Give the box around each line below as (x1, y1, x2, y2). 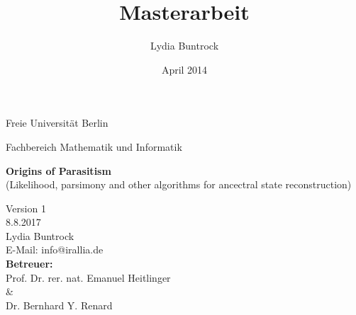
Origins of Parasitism (6, 163, 111, 178)
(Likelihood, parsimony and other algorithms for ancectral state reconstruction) (6, 177, 352, 192)
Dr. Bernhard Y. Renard (6, 297, 113, 312)
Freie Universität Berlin (6, 115, 109, 130)
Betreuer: (6, 256, 53, 271)
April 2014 (161, 62, 208, 76)
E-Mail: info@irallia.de (6, 242, 104, 257)
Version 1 (6, 200, 46, 215)
